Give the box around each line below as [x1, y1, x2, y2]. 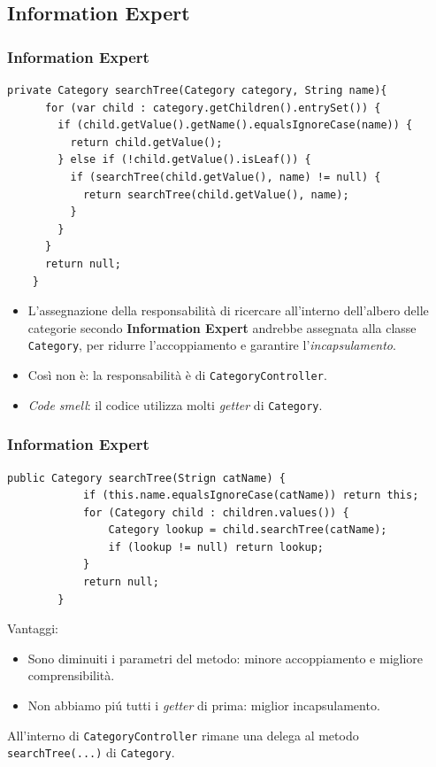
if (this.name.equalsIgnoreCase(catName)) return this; [82, 489, 419, 502]
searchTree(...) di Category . [7, 743, 175, 762]
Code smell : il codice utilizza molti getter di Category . [27, 395, 323, 414]
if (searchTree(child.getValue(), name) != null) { [70, 170, 381, 183]
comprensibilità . [27, 666, 115, 685]
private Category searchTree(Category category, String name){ [7, 84, 387, 97]
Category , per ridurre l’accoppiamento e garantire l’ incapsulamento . [27, 336, 396, 354]
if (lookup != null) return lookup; [108, 540, 324, 554]
